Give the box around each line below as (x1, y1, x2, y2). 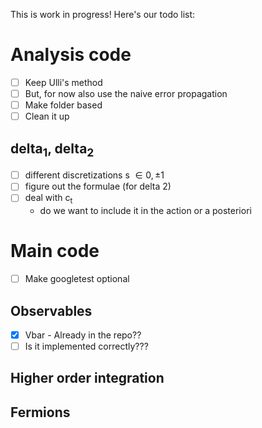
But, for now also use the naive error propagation (24, 88, 228, 99)
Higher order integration (10, 370, 165, 387)
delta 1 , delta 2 (10, 140, 95, 159)
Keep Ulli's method (24, 76, 103, 88)
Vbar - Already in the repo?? (24, 329, 142, 341)
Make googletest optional (24, 273, 130, 285)
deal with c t (24, 192, 73, 206)
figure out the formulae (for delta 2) (24, 180, 172, 193)
